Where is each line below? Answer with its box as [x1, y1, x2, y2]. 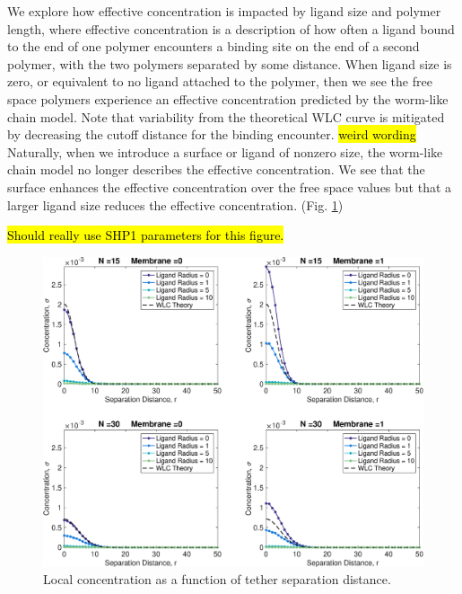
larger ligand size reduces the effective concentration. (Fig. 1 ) [7, 195, 344, 214]
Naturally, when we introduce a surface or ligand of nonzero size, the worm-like [7, 142, 443, 161]
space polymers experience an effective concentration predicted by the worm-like [7, 89, 449, 108]
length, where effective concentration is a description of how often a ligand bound [7, 19, 455, 38]
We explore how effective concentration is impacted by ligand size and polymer [7, 2, 441, 20]
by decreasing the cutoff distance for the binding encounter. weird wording [7, 125, 416, 144]
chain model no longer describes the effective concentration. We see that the [7, 160, 425, 179]
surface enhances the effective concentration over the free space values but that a [7, 177, 452, 196]
